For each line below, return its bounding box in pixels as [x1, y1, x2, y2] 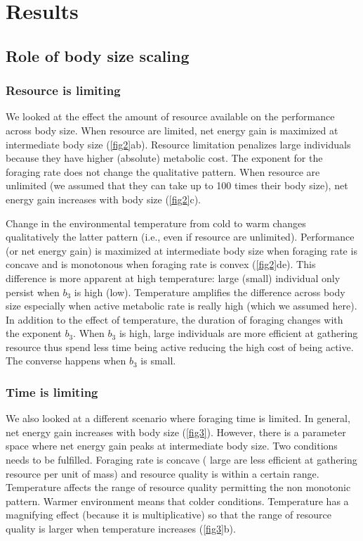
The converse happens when [6, 353, 126, 368]
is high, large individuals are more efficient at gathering [119, 326, 358, 340]
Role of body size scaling [6, 44, 190, 66]
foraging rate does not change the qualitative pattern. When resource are [6, 164, 320, 179]
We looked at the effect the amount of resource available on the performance [6, 109, 335, 124]
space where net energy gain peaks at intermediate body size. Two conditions [6, 438, 338, 453]
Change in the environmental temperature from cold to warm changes [6, 215, 306, 230]
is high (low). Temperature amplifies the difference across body [74, 284, 345, 299]
